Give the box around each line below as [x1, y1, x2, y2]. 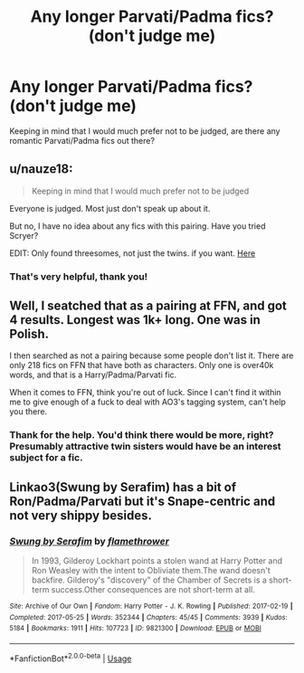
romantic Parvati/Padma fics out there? [9, 135, 156, 146]
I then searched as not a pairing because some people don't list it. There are [9, 350, 294, 361]
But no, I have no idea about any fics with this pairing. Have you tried [9, 220, 266, 232]
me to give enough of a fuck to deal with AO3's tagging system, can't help [9, 396, 287, 408]
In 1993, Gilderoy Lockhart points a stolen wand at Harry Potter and [31, 555, 283, 566]
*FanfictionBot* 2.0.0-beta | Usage [9, 651, 132, 664]
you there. [9, 406, 48, 417]
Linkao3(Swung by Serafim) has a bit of [9, 479, 237, 495]
